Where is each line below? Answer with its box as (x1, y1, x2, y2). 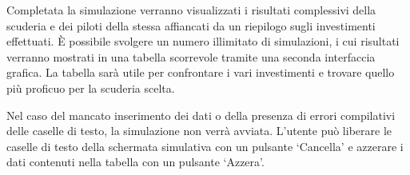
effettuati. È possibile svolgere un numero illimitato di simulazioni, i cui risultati (6, 33, 400, 50)
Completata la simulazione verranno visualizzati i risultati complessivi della (6, 2, 376, 18)
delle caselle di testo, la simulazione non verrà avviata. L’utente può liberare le (6, 122, 392, 139)
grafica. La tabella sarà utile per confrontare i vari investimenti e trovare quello (6, 64, 395, 81)
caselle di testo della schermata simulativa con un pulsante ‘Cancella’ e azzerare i (6, 137, 404, 154)
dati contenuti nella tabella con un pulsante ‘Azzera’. (6, 153, 265, 170)
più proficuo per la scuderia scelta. (6, 79, 175, 96)
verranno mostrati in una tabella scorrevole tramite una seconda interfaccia (6, 48, 376, 65)
